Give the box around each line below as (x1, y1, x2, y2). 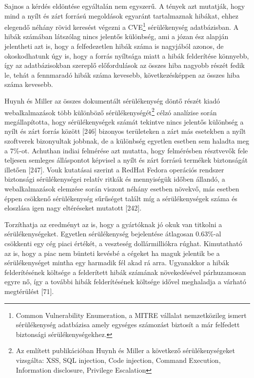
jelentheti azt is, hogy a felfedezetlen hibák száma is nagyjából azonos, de (4, 41, 224, 51)
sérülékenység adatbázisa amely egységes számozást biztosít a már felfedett (16, 319, 240, 330)
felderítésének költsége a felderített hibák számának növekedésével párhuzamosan (4, 267, 246, 277)
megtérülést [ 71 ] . (4, 286, 54, 296)
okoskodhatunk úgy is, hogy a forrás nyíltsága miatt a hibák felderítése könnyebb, (4, 50, 249, 61)
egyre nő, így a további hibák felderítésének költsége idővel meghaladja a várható (4, 276, 246, 287)
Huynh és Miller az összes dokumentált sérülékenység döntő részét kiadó (4, 96, 220, 105)
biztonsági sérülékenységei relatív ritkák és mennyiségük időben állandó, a (4, 174, 225, 184)
